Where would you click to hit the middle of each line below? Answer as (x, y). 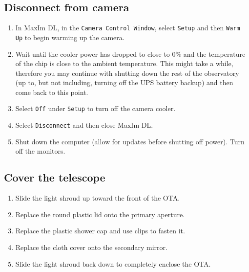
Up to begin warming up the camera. (70, 37)
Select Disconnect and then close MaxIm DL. (84, 125)
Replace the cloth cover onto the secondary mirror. (91, 247)
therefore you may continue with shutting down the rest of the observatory (127, 73)
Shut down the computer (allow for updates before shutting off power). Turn (130, 141)
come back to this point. (52, 92)
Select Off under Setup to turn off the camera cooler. (95, 108)
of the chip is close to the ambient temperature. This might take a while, (124, 63)
